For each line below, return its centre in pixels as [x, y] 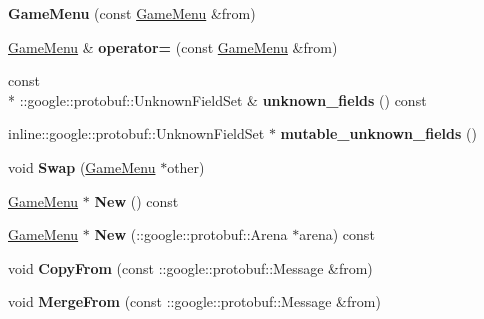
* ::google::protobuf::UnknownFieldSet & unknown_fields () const [217, 99]
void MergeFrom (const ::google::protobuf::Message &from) [194, 301]
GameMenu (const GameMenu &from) [132, 13]
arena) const [337, 234]
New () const [136, 200]
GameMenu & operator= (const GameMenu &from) [173, 46]
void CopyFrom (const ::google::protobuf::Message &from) [190, 267]
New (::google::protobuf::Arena [191, 234]
